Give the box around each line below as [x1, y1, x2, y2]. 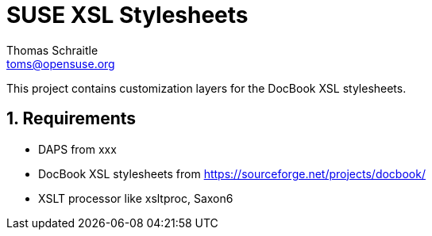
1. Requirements [6, 108, 137, 129]
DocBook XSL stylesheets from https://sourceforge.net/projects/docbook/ [38, 166, 426, 181]
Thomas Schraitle [6, 43, 98, 57]
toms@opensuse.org [6, 56, 115, 70]
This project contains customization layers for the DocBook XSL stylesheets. [6, 81, 407, 95]
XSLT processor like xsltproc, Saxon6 [38, 191, 233, 205]
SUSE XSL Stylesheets [6, 2, 249, 29]
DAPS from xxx [38, 142, 117, 156]
